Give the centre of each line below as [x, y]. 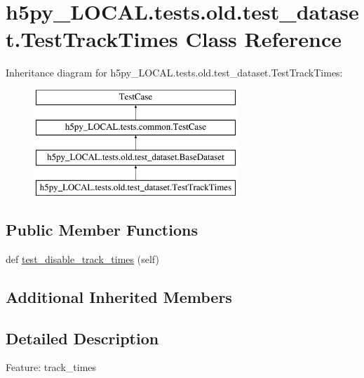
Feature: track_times [51, 367]
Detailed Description [82, 338]
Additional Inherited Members [119, 296]
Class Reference [264, 39]
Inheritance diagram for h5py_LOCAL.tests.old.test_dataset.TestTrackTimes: [174, 73]
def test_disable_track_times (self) [82, 258]
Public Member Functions [102, 230]
